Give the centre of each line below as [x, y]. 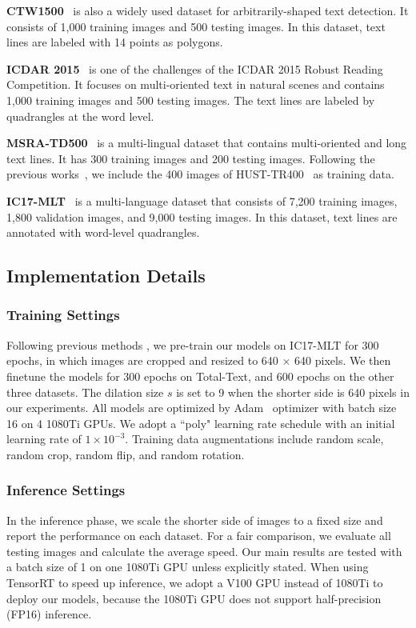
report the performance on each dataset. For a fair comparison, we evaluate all [199, 536]
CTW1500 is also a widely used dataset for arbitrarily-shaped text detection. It [208, 10]
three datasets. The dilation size [85, 392]
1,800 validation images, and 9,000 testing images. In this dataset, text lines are [202, 216]
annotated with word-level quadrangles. [103, 232]
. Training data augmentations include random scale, [254, 439]
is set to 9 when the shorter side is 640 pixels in [293, 392]
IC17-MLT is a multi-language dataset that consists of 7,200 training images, [202, 200]
